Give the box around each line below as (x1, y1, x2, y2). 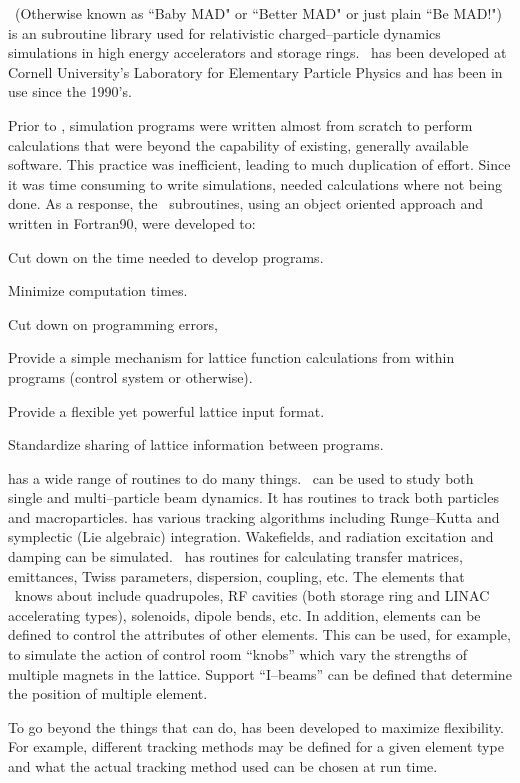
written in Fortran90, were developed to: (8, 212, 256, 233)
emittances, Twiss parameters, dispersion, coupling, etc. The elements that (8, 565, 465, 586)
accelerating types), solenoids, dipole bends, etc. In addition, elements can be (8, 604, 481, 625)
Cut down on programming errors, (8, 313, 218, 334)
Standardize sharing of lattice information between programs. (8, 434, 384, 455)
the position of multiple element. (8, 683, 208, 704)
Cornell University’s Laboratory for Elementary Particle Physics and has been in (8, 61, 503, 82)
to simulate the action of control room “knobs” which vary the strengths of (8, 644, 467, 665)
